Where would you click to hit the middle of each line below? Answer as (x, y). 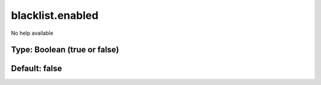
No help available (32, 33)
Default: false (37, 69)
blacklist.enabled (55, 15)
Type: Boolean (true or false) (65, 50)
